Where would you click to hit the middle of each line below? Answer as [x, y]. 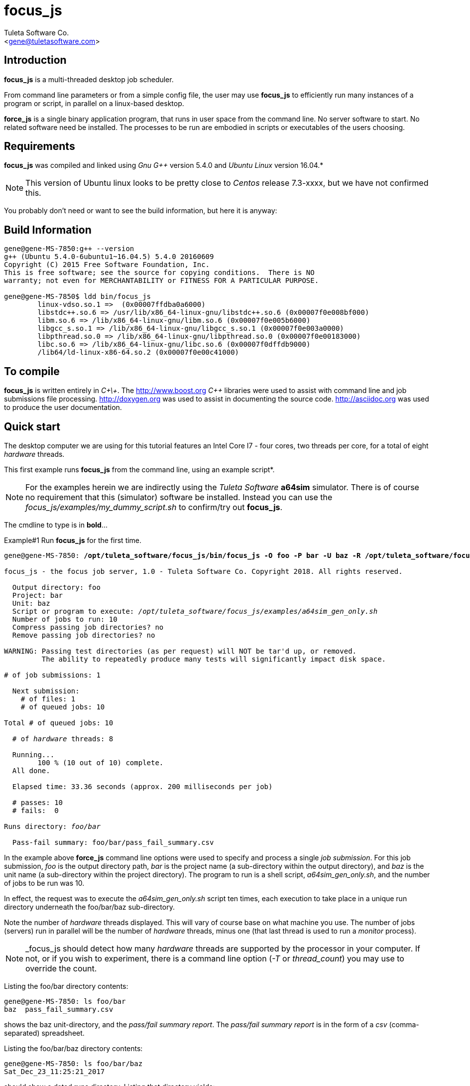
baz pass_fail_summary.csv [59, 1009]
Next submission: [46, 691]
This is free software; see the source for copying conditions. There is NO [159, 273]
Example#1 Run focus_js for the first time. [73, 540]
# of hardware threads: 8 [63, 739]
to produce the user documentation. [63, 407]
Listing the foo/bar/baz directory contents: [73, 1048]
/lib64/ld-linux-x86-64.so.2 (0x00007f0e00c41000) [138, 352]
